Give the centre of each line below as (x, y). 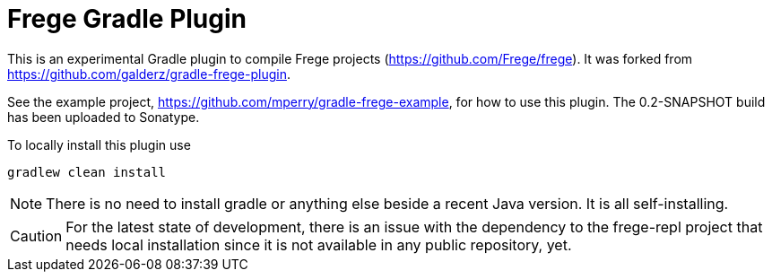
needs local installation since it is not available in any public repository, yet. (319, 244)
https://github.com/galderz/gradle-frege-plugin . (149, 74)
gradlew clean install (87, 172)
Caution (36, 235)
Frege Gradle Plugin (127, 19)
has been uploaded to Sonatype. (104, 117)
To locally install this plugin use (99, 144)
